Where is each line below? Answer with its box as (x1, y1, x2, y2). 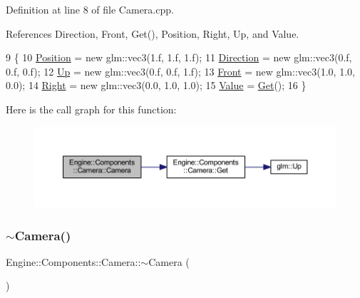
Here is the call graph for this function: (6, 101, 177, 116)
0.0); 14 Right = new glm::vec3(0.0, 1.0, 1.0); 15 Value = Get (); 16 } (6, 78, 307, 93)
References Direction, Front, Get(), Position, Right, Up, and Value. (6, 26, 299, 41)
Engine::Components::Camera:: (6, 254, 141, 269)
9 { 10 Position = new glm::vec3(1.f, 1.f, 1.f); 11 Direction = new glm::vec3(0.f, (6, 50, 352, 65)
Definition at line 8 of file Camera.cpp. (6, 2, 174, 16)
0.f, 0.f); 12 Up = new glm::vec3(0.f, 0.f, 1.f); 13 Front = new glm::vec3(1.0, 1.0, (6, 63, 355, 78)
